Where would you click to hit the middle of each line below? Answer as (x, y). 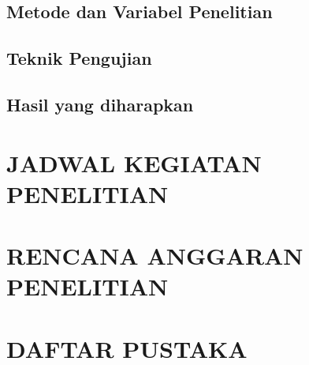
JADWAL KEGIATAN (134, 162)
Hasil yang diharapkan (100, 104)
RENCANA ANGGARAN (155, 256)
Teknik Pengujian (79, 58)
